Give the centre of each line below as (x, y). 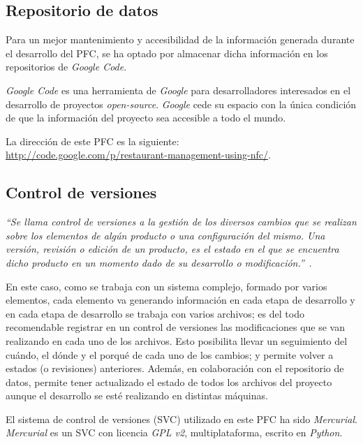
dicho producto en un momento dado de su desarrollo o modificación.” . (159, 262)
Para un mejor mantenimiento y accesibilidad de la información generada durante (180, 39)
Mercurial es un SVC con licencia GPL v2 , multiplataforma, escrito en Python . (174, 432)
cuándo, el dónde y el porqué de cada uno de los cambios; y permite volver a (170, 354)
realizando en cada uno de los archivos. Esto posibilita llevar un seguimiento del (177, 340)
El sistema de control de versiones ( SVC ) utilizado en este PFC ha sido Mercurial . (181, 419)
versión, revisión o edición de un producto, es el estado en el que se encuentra (172, 249)
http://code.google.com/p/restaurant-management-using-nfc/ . (138, 155)
